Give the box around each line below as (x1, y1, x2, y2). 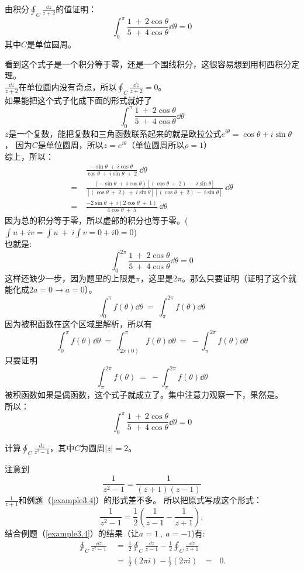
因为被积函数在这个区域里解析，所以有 (5, 318, 152, 330)
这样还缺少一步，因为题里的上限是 (5, 271, 136, 284)
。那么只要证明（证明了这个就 (181, 271, 296, 284)
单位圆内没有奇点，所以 (26, 80, 117, 92)
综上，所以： (5, 150, 54, 162)
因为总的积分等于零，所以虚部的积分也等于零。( (5, 214, 188, 226)
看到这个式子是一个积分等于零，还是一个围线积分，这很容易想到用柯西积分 (5, 57, 291, 70)
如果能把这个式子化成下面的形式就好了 (5, 94, 152, 106)
